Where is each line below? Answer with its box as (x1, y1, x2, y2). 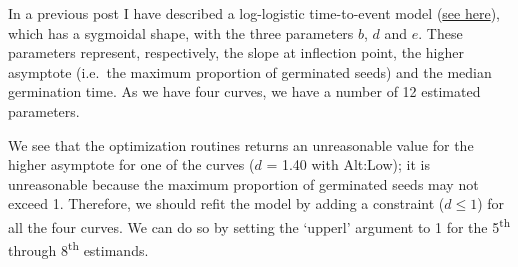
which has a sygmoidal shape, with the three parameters (8, 22, 354, 43)
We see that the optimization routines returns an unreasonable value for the (8, 134, 474, 155)
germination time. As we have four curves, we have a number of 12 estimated (8, 81, 481, 102)
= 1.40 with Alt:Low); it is (266, 154, 430, 175)
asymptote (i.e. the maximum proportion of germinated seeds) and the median (8, 61, 492, 82)
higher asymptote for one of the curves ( (8, 154, 255, 175)
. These (418, 22, 463, 43)
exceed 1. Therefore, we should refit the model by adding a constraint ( (8, 193, 445, 214)
